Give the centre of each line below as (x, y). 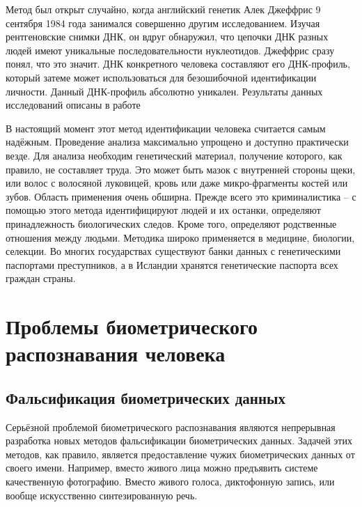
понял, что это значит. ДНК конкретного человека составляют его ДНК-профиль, (178, 64)
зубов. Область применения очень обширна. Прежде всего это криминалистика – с (181, 196)
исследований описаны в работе (73, 105)
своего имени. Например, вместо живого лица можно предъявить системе (162, 468)
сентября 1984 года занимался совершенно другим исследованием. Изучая (163, 23)
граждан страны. (41, 278)
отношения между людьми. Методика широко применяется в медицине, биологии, (180, 237)
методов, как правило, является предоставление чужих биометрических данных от (180, 454)
